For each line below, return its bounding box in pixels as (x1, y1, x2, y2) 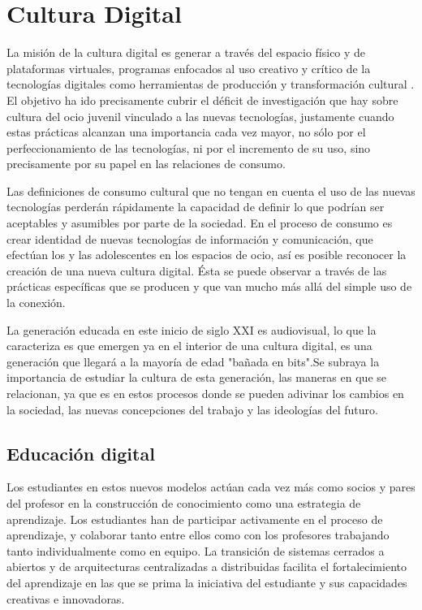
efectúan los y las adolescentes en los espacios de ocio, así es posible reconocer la (6, 246, 407, 263)
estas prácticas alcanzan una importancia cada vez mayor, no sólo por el (6, 123, 366, 141)
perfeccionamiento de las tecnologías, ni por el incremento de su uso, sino (6, 139, 371, 156)
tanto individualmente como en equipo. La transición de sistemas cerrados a (6, 542, 385, 559)
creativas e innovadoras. (6, 590, 125, 607)
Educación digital (6, 440, 155, 465)
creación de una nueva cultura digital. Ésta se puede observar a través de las (6, 262, 387, 279)
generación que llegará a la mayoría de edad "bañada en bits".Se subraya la (6, 353, 380, 370)
